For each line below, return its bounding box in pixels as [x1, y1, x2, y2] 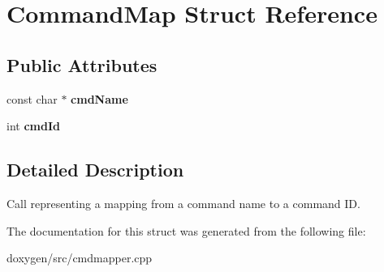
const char [6, 90, 58, 107]
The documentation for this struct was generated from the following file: [6, 222, 366, 239]
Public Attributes [6, 52, 157, 77]
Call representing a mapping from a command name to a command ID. [6, 194, 360, 211]
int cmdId [6, 117, 60, 134]
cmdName [71, 90, 128, 107]
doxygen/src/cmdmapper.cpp [6, 249, 153, 266]
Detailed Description [6, 157, 184, 182]
